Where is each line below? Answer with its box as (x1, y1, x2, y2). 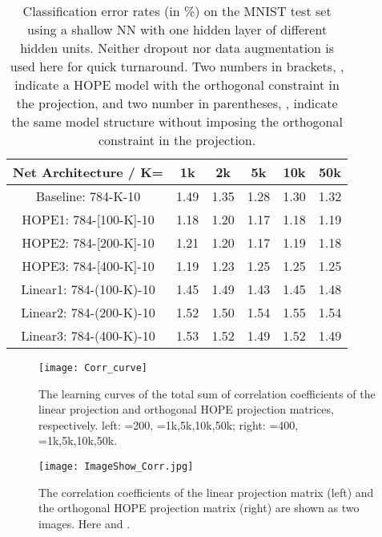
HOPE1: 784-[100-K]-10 (22, 210, 155, 228)
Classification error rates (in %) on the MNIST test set (22, 2, 332, 20)
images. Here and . (38, 515, 131, 531)
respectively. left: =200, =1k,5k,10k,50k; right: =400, (38, 416, 299, 433)
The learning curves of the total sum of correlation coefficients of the (38, 385, 376, 402)
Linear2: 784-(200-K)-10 (21, 303, 155, 321)
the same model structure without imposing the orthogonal (11, 112, 343, 131)
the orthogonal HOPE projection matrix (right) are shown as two (38, 499, 360, 516)
